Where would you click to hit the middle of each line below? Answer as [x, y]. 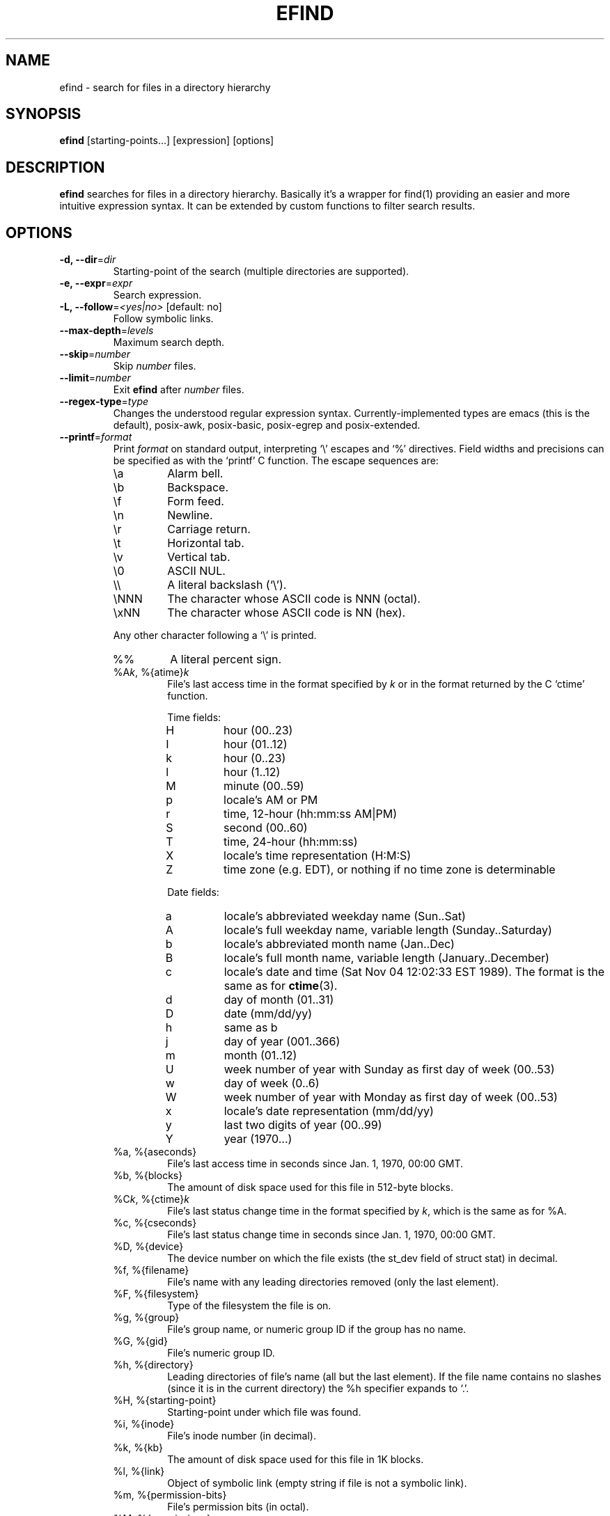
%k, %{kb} [138, 1448]
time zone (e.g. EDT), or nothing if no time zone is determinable [390, 870]
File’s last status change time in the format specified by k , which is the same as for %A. [367, 1211]
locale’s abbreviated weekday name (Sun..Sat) [345, 916]
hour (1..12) [252, 772]
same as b [251, 1028]
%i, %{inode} [144, 1424]
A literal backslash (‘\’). [227, 585]
